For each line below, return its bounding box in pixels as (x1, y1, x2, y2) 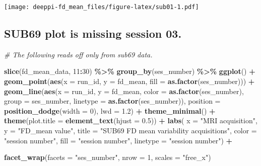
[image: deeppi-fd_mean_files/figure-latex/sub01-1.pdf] (4, 4, 199, 11)
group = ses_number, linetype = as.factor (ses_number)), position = (4, 96, 221, 106)
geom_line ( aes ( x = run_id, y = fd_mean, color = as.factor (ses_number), (4, 86, 244, 96)
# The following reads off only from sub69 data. (4, 49, 153, 59)
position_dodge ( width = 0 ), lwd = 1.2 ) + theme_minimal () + (4, 105, 216, 116)
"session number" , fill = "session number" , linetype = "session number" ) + (4, 135, 233, 145)
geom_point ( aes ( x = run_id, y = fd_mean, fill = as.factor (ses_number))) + (4, 76, 255, 87)
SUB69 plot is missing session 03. (4, 26, 182, 41)
